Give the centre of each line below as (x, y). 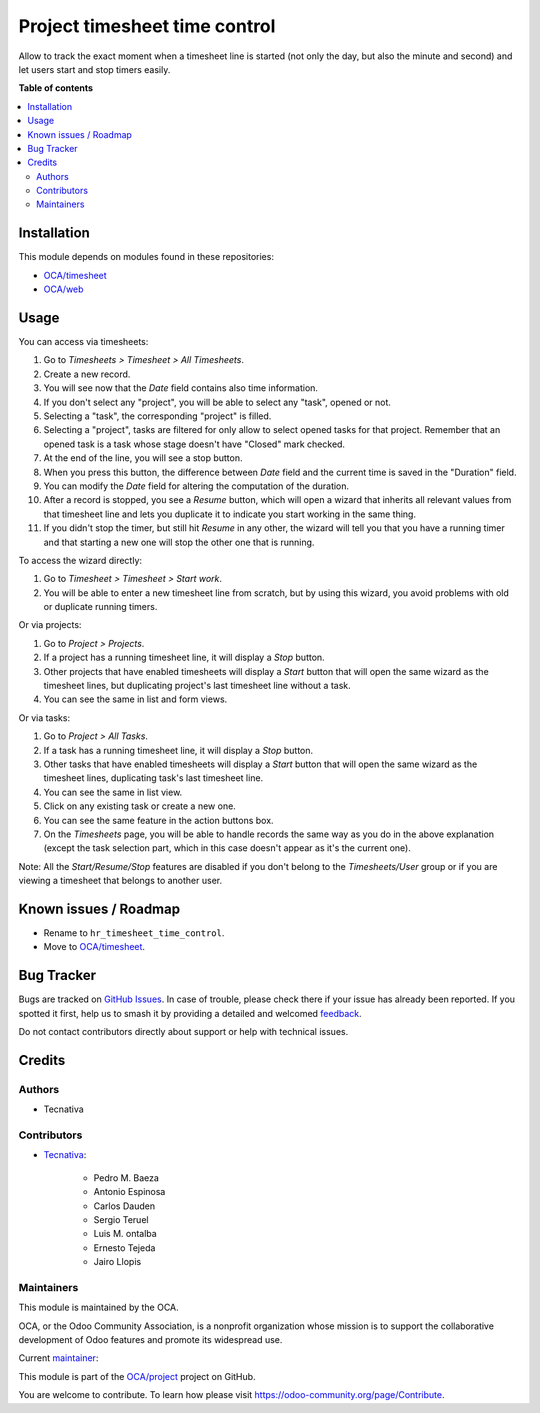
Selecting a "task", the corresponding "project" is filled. (157, 416)
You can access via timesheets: (83, 342)
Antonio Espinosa (129, 1192)
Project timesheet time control (147, 26)
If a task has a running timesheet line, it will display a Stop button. (178, 750)
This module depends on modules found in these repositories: (146, 257)
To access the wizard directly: (80, 560)
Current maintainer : (58, 1358)
